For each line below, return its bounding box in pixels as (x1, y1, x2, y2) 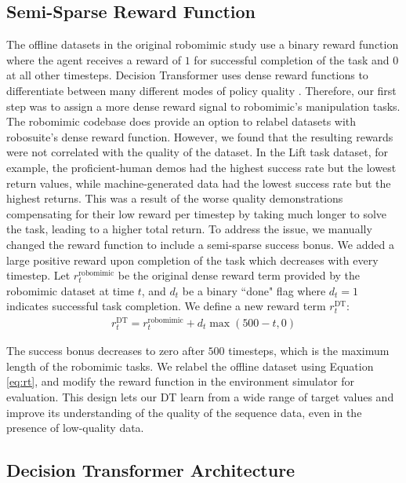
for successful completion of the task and (194, 51, 390, 68)
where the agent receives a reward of (6, 51, 182, 68)
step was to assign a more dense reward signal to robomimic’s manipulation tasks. (6, 97, 401, 114)
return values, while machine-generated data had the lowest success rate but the (6, 174, 391, 191)
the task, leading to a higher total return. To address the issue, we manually (6, 221, 372, 237)
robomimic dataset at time (6, 282, 135, 298)
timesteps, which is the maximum (228, 342, 390, 359)
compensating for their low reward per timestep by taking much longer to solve (6, 205, 387, 221)
